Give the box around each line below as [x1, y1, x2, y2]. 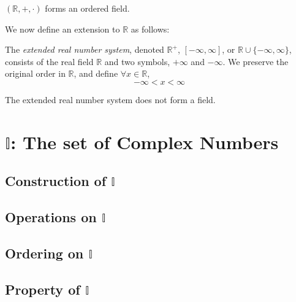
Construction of [5, 171, 107, 190]
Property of [5, 279, 80, 298]
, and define [74, 67, 118, 80]
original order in [5, 67, 66, 80]
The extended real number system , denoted [5, 43, 164, 56]
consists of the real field [5, 55, 94, 68]
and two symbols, [104, 55, 170, 68]
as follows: [131, 22, 170, 35]
